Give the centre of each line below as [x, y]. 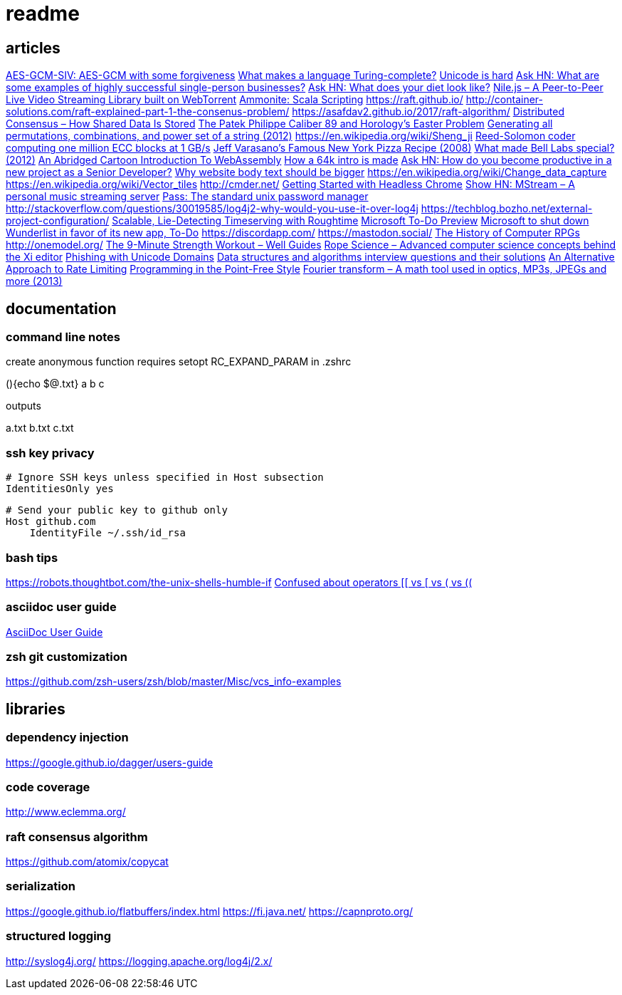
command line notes [63, 337]
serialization [41, 886]
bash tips [32, 557]
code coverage [48, 787]
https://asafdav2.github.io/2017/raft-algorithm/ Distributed [428, 112]
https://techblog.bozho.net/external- [507, 209]
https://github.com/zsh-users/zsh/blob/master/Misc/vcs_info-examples [174, 682]
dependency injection [67, 738]
